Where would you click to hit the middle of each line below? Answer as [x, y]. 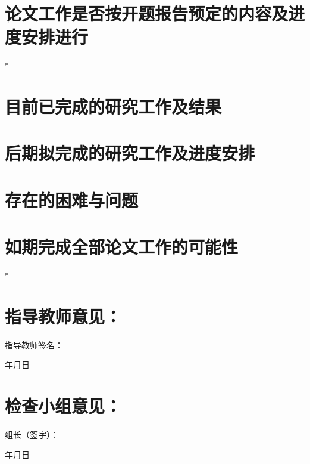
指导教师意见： [63, 316]
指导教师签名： [34, 344]
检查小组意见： [63, 406]
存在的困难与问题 [72, 199]
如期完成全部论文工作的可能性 [122, 247]
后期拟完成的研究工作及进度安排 [130, 153]
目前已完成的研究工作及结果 [113, 106]
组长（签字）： [32, 434]
